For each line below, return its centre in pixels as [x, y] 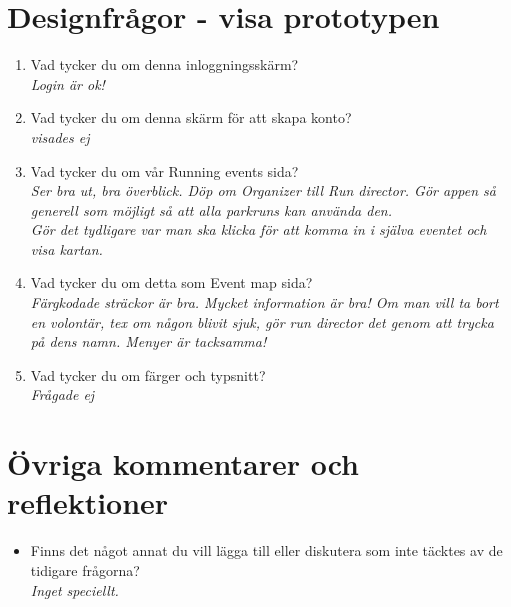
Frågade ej [62, 394]
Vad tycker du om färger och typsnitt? [148, 374]
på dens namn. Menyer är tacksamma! [148, 341]
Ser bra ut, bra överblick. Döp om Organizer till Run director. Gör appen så [263, 190]
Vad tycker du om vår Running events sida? [164, 170]
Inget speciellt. [74, 589]
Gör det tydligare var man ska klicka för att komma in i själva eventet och [258, 229]
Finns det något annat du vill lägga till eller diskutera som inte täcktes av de [266, 550]
